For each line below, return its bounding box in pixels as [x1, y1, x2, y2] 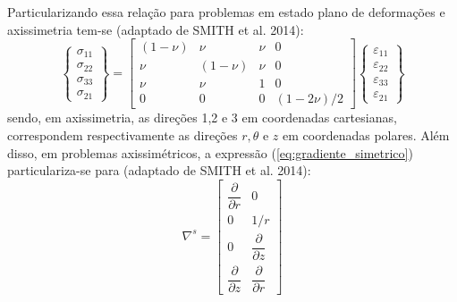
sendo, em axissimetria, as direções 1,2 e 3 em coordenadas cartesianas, [7, 108, 397, 127]
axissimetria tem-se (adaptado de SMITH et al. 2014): [7, 20, 304, 38]
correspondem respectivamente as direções [7, 125, 238, 144]
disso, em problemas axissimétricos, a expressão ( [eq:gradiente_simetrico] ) [7, 143, 413, 162]
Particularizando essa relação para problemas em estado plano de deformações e [7, 3, 445, 21]
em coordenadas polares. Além [283, 125, 450, 144]
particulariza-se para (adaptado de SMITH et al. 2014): [7, 161, 311, 180]
